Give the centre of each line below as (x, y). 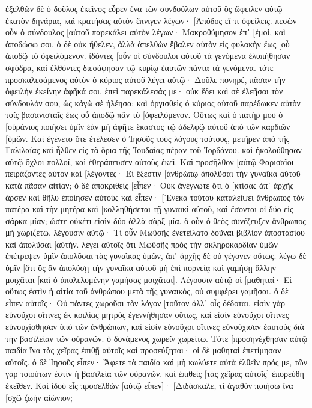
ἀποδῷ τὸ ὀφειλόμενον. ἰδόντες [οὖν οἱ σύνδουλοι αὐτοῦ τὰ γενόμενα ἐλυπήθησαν (148, 56)
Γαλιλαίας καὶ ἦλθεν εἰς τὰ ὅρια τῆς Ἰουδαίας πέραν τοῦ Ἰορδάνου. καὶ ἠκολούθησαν (154, 150)
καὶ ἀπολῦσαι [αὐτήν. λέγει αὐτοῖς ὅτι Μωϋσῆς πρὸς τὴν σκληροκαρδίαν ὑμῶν (142, 244)
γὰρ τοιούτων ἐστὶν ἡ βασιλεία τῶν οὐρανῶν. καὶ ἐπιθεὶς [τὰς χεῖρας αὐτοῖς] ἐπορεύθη (155, 373)
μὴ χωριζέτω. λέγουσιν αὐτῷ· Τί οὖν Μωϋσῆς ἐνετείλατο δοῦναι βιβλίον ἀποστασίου (155, 232)
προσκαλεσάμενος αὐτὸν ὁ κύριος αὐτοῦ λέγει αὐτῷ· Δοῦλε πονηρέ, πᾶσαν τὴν (145, 79)
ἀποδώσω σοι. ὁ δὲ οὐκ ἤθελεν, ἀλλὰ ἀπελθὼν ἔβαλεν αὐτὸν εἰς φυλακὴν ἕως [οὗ (148, 44)
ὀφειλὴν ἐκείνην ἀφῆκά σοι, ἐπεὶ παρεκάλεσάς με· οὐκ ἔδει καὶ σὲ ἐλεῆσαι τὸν (144, 91)
